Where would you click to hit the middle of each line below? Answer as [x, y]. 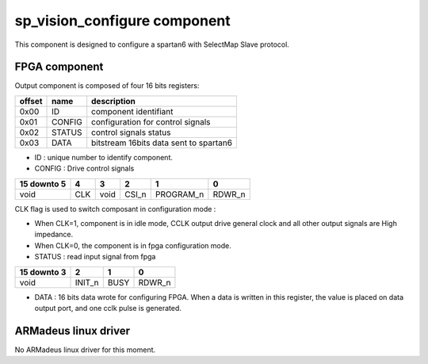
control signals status [131, 132]
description [114, 101]
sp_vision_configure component [123, 21]
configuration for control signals [151, 121]
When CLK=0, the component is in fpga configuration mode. [133, 245]
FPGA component [59, 67]
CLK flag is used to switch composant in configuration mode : [115, 209]
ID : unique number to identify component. [104, 157]
